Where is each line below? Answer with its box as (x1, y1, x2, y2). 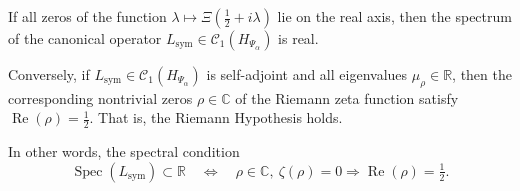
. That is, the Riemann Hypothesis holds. (89, 107, 343, 128)
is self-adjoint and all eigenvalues (206, 64, 408, 84)
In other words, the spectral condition (8, 141, 240, 162)
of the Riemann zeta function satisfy (235, 87, 459, 108)
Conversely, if (8, 64, 90, 84)
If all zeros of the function (8, 6, 167, 26)
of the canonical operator (8, 28, 162, 48)
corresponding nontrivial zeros (8, 87, 193, 108)
